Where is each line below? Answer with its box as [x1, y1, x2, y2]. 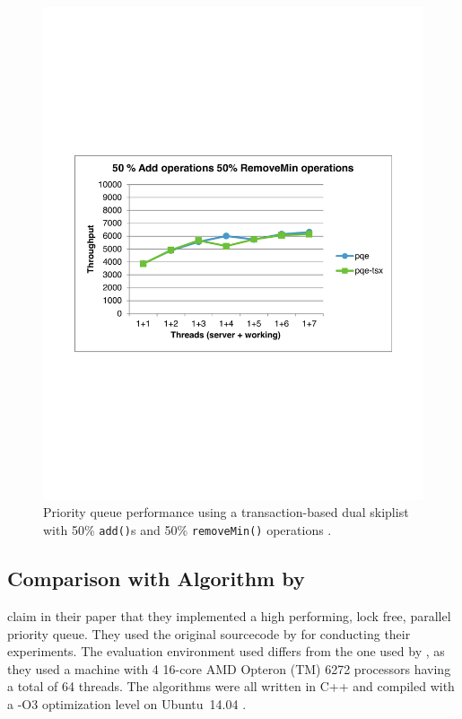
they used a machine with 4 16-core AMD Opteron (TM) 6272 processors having [7, 659, 451, 678]
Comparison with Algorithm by [7, 565, 305, 592]
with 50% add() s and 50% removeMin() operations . [43, 521, 332, 539]
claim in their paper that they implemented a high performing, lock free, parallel [7, 606, 451, 625]
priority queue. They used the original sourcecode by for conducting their [7, 624, 411, 643]
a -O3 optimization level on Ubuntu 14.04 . [7, 694, 247, 713]
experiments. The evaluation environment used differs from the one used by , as [7, 642, 445, 661]
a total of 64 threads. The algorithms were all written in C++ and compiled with [7, 677, 455, 696]
